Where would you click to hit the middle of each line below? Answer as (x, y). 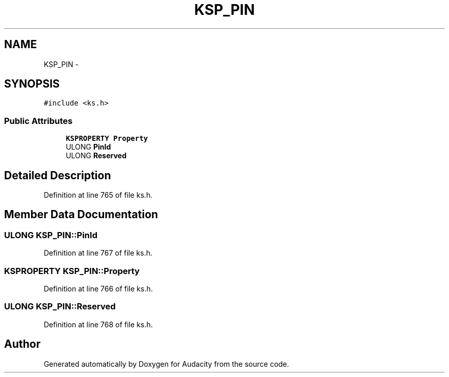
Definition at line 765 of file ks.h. (98, 195)
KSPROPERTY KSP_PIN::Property (72, 271)
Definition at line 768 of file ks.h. (98, 324)
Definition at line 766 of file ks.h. (98, 289)
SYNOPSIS (32, 84)
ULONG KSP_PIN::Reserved (60, 307)
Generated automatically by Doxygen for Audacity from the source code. (166, 364)
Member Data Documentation (81, 215)
